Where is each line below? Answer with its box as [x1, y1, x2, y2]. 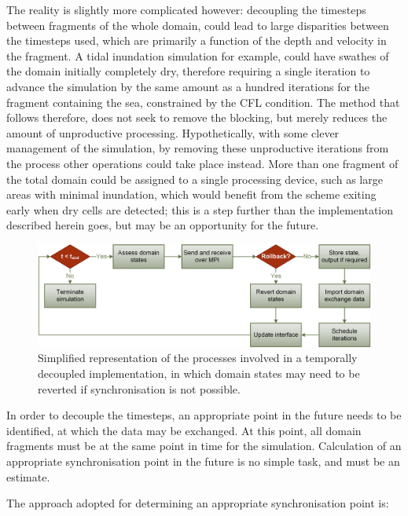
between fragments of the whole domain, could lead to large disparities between [6, 16, 389, 33]
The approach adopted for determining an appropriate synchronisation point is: [6, 495, 389, 511]
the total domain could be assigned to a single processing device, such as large [6, 170, 383, 187]
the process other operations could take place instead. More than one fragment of [6, 155, 399, 171]
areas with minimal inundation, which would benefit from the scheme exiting [6, 186, 377, 203]
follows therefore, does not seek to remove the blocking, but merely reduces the [6, 109, 388, 126]
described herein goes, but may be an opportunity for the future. [6, 217, 319, 233]
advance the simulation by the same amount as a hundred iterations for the [6, 78, 370, 94]
